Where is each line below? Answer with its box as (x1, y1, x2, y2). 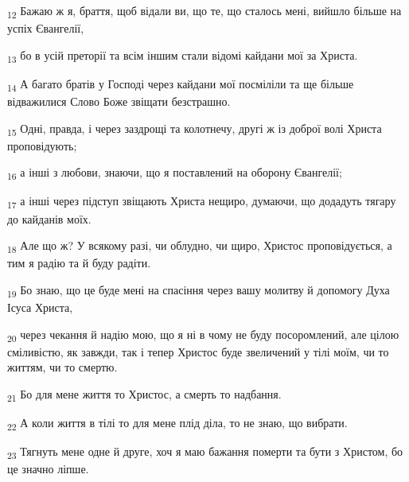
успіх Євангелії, (7, 20, 84, 37)
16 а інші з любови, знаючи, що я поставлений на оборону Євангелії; (7, 164, 342, 183)
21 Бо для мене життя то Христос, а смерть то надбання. (7, 385, 282, 404)
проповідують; (7, 137, 77, 154)
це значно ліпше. (7, 461, 89, 477)
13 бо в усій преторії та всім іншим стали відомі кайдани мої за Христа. (7, 46, 358, 65)
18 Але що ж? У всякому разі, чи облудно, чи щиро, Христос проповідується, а (7, 237, 392, 255)
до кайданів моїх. (7, 210, 92, 227)
